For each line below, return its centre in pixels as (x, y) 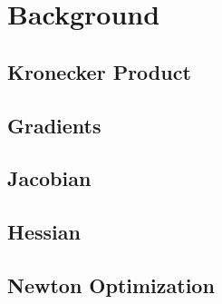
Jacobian (49, 178)
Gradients (54, 125)
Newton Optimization (111, 284)
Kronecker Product (99, 71)
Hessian (44, 232)
